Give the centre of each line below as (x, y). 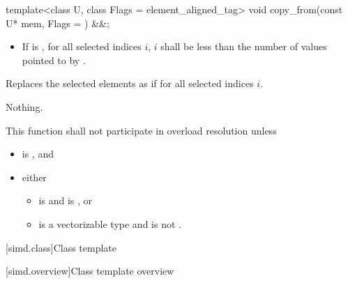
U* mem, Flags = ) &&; (58, 23)
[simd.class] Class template (61, 247)
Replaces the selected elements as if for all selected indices (130, 83)
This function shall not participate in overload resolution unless (141, 130)
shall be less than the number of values (244, 46)
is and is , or (66, 200)
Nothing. (24, 106)
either (34, 177)
